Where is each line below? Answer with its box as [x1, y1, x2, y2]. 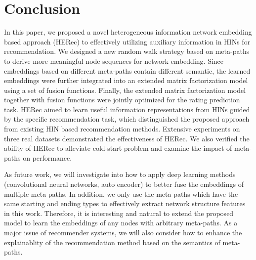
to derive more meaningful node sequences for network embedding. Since [4, 55, 224, 66]
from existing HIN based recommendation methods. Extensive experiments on [4, 124, 240, 134]
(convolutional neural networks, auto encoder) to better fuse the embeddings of [4, 179, 244, 189]
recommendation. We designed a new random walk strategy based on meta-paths [4, 46, 250, 56]
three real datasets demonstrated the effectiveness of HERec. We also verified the [4, 133, 250, 143]
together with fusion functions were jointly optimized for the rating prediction [4, 94, 240, 105]
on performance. [23, 152, 72, 163]
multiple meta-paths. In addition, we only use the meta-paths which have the [4, 188, 238, 199]
